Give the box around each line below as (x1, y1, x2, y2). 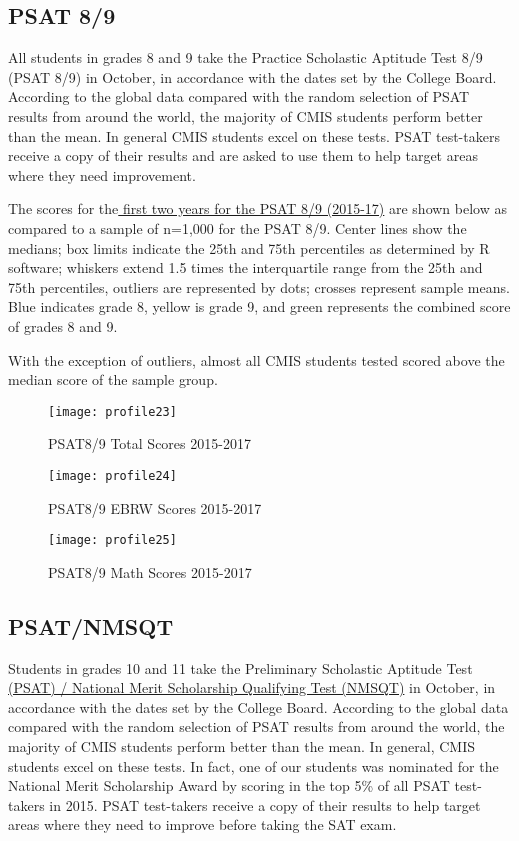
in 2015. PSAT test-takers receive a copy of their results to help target (49, 794, 481, 815)
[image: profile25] (48, 533, 177, 548)
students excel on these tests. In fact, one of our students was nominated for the (8, 755, 499, 776)
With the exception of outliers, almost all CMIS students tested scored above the (8, 349, 505, 370)
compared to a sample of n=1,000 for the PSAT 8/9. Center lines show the (8, 217, 467, 238)
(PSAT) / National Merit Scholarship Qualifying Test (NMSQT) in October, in (8, 677, 496, 698)
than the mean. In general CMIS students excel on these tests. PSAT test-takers (8, 125, 500, 146)
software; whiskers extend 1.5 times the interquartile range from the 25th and (8, 257, 483, 278)
